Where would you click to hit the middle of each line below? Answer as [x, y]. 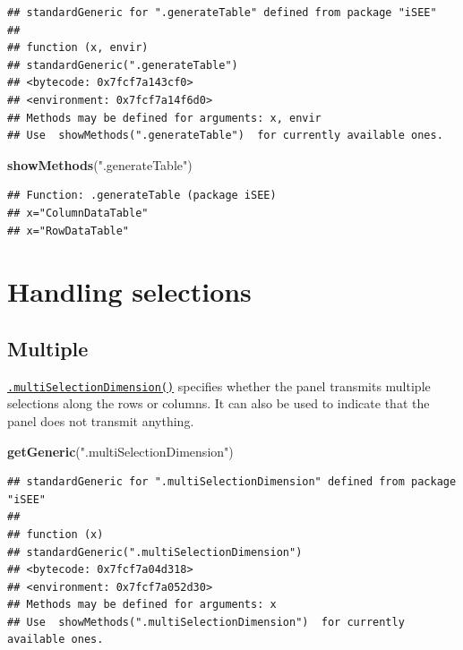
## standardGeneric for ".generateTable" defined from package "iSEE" [222, 13]
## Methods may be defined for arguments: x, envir [164, 118]
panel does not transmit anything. [101, 420]
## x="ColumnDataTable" [78, 213]
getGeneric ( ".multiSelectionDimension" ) [120, 451]
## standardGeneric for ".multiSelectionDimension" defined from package [232, 482]
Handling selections [129, 291]
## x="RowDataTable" [69, 231]
